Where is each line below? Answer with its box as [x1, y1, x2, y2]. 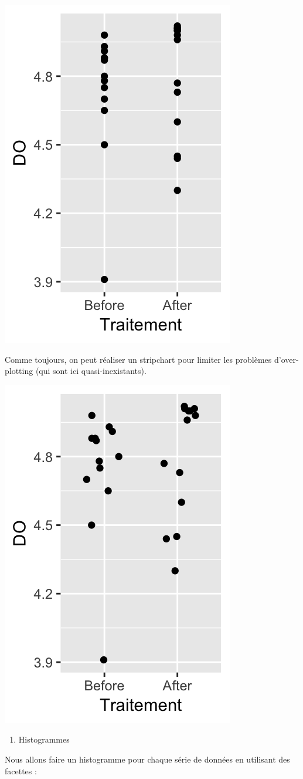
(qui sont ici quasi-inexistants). [35, 365, 147, 377]
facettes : [5, 764, 37, 777]
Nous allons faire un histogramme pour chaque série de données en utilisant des [5, 753, 290, 765]
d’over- [274, 353, 299, 365]
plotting [5, 365, 33, 377]
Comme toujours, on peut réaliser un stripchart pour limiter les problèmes [5, 353, 272, 365]
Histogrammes [18, 733, 70, 746]
